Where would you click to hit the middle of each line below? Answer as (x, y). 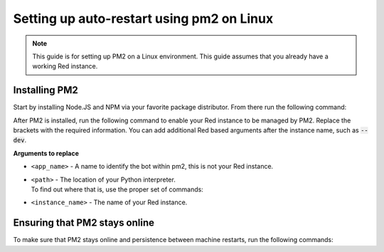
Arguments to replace (46, 153)
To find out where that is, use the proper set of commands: (117, 189)
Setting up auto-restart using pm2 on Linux (143, 19)
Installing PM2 (46, 90)
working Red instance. (65, 66)
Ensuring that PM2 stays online (84, 223)
